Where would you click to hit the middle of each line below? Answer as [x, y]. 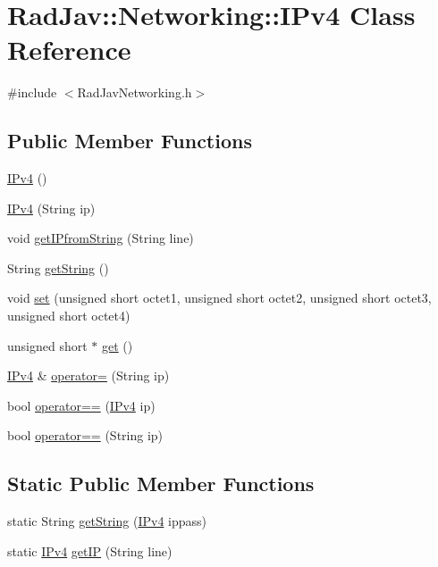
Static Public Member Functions [161, 484]
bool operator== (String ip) [85, 435]
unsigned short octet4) [69, 316]
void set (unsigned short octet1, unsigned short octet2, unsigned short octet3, [219, 298]
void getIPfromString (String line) [101, 238]
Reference [69, 50]
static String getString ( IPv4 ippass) [107, 521]
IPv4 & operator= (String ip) [88, 375]
